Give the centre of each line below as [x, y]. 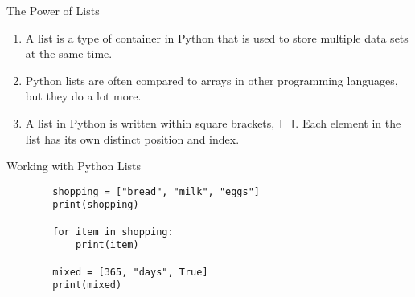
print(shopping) [96, 205]
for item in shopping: [113, 232]
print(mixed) [87, 285]
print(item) [107, 245]
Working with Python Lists [74, 166]
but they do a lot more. [83, 96]
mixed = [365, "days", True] [130, 272]
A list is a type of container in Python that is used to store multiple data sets [217, 37]
